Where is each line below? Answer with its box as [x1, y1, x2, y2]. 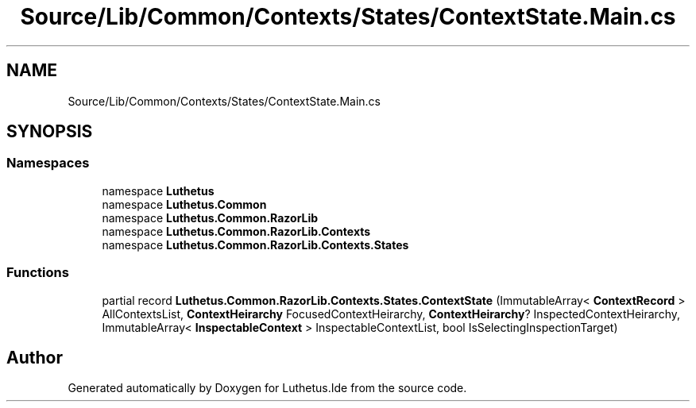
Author [6, 347, 63, 368]
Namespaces [6, 155, 90, 171]
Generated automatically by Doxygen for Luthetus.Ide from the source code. [68, 381, 467, 395]
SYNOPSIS [6, 121, 93, 142]
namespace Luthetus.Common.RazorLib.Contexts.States [102, 237, 409, 252]
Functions [6, 264, 69, 281]
